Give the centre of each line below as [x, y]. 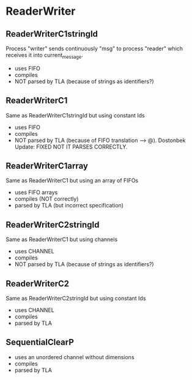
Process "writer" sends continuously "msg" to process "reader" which [94, 48]
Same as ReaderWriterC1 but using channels [62, 239]
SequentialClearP [40, 342]
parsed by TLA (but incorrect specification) [69, 206]
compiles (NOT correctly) [46, 199]
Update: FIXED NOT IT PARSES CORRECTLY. [71, 147]
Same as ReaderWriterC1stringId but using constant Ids [75, 115]
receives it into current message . [44, 56]
